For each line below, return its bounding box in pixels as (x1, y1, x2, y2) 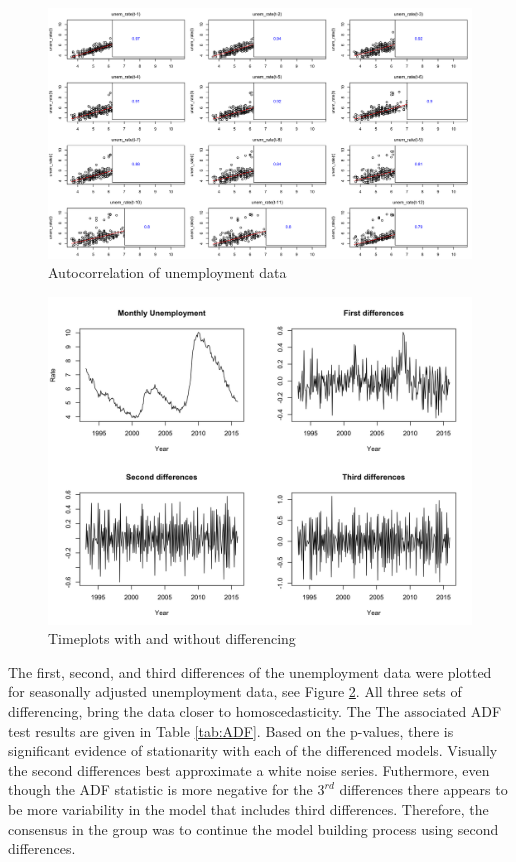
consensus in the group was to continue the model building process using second (8, 818, 499, 839)
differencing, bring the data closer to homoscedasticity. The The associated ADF (8, 701, 502, 721)
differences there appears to (339, 779, 508, 800)
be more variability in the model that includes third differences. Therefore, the (8, 798, 489, 819)
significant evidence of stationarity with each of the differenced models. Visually (8, 740, 498, 761)
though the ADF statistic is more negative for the (8, 779, 313, 800)
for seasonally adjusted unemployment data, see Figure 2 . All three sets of (8, 681, 462, 702)
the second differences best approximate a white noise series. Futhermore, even (8, 759, 490, 780)
